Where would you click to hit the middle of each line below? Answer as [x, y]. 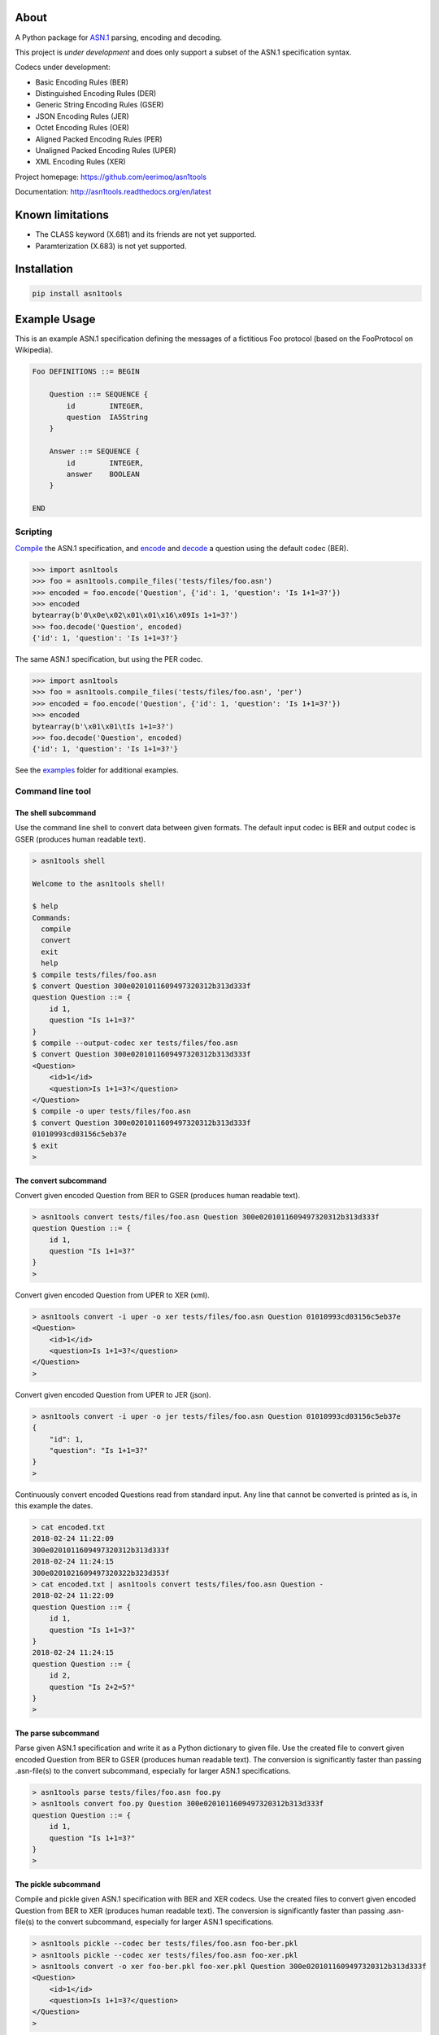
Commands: [52, 917]
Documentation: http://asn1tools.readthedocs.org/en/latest [113, 192]
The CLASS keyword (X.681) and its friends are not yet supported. [146, 234]
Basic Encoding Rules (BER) [82, 82]
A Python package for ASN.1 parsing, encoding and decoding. [119, 37]
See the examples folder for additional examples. [97, 770]
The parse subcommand [57, 1733]
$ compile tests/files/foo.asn [95, 974]
